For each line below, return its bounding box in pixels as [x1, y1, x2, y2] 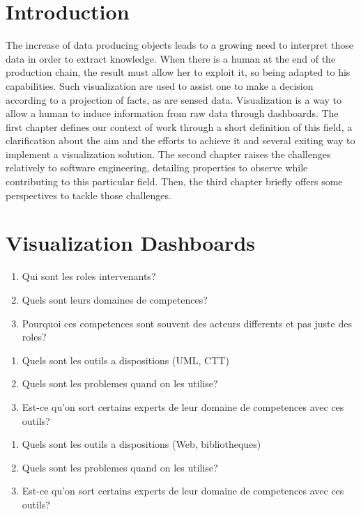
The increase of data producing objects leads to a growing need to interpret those [6, 38, 354, 52]
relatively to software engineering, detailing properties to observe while [6, 160, 308, 175]
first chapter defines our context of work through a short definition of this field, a [6, 119, 353, 134]
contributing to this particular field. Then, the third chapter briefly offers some [6, 174, 343, 189]
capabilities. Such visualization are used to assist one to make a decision [6, 78, 314, 93]
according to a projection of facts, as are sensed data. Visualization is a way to [6, 92, 341, 107]
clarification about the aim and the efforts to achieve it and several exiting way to [6, 133, 355, 148]
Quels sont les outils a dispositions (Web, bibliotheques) [22, 437, 261, 451]
